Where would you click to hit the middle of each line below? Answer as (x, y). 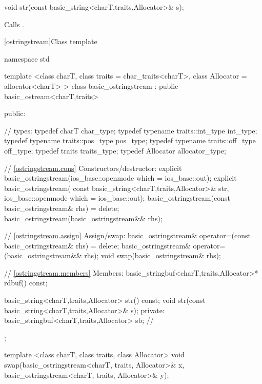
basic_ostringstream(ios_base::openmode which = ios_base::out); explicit (120, 178)
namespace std (27, 58)
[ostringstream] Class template (51, 41)
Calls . (14, 24)
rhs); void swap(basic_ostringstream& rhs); (153, 255)
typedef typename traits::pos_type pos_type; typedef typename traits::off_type (130, 140)
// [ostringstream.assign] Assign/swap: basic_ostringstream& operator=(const (127, 235)
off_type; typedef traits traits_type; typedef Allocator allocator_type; (115, 150)
